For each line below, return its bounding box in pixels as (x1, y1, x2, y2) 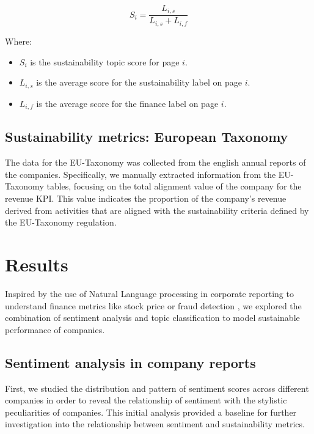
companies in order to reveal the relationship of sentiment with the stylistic (5, 394, 287, 406)
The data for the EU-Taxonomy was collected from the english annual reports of (5, 156, 306, 169)
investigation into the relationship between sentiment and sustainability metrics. (5, 417, 305, 430)
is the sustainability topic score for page (30, 55, 180, 68)
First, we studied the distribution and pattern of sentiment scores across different (5, 381, 309, 394)
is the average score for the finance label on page (36, 97, 219, 109)
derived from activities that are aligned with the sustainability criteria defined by (5, 204, 309, 216)
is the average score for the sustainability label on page (36, 76, 242, 89)
